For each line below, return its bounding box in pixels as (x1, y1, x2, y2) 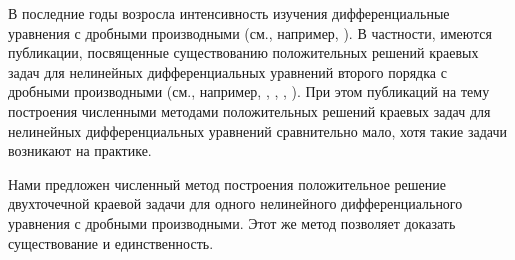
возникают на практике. (8, 140, 152, 161)
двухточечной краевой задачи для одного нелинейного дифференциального (8, 193, 463, 214)
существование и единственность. (8, 232, 214, 253)
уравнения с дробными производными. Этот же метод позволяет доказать (8, 212, 456, 233)
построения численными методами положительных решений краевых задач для (8, 100, 491, 121)
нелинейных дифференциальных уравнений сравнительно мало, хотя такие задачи (8, 120, 508, 141)
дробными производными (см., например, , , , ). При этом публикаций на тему (8, 81, 490, 102)
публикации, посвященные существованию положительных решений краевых (8, 42, 479, 63)
